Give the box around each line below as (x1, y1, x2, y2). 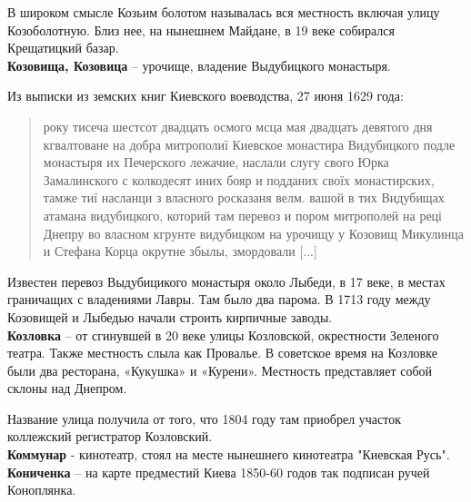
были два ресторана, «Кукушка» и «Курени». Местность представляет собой (7, 360, 432, 379)
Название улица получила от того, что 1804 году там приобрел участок (7, 408, 402, 428)
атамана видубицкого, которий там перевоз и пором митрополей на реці (43, 205, 442, 224)
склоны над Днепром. (7, 379, 127, 398)
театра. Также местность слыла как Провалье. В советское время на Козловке (7, 343, 437, 362)
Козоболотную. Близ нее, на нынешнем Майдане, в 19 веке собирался (7, 20, 395, 39)
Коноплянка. (7, 480, 76, 499)
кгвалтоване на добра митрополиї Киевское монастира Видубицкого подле (43, 134, 456, 153)
